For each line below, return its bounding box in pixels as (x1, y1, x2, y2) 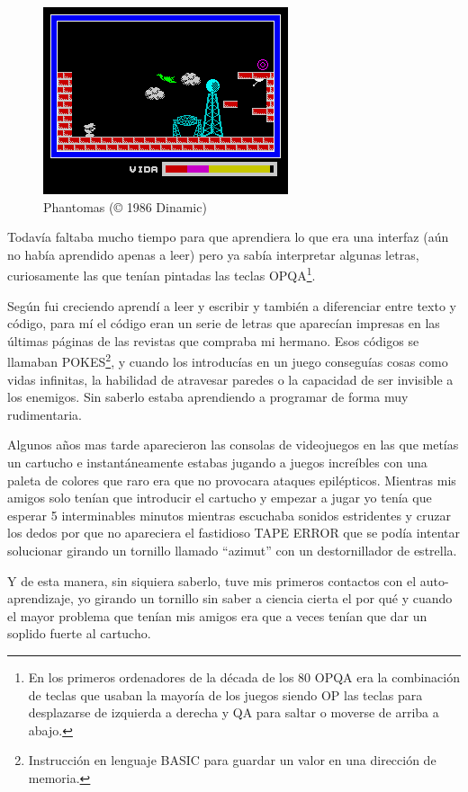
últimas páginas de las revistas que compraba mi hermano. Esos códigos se (7, 331, 419, 350)
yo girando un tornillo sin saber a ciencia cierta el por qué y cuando (77, 589, 453, 608)
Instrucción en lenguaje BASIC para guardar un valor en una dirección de (28, 751, 436, 770)
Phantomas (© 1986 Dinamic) (43, 197, 207, 216)
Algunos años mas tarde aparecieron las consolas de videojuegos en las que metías (7, 435, 459, 454)
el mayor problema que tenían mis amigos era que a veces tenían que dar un (7, 606, 427, 625)
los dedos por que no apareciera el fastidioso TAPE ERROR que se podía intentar (7, 523, 460, 542)
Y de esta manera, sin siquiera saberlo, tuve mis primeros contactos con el (7, 571, 417, 590)
